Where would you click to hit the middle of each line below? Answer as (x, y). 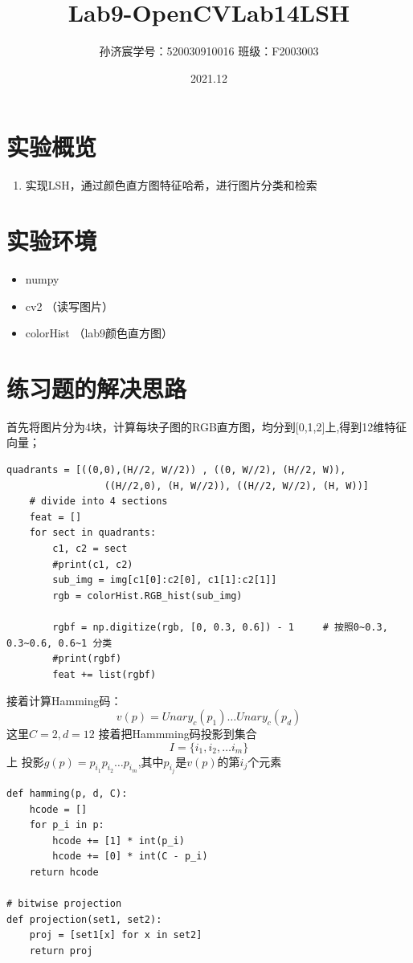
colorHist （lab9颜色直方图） (99, 333)
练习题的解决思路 (97, 388)
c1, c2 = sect (90, 549)
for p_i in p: (67, 825)
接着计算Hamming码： (64, 701)
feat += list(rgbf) (104, 674)
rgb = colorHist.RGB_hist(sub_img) (147, 596)
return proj (61, 951)
